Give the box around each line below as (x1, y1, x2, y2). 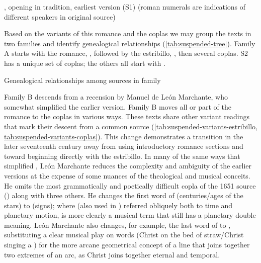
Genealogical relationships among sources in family (4, 74, 161, 85)
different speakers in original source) (4, 11, 116, 22)
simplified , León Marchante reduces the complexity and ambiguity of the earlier (4, 160, 252, 171)
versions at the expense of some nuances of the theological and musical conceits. (4, 170, 250, 181)
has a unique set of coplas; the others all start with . (4, 57, 165, 68)
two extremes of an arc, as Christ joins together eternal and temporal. (4, 249, 220, 259)
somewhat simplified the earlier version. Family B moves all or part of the (4, 101, 231, 112)
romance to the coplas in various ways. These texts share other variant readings (4, 111, 249, 122)
